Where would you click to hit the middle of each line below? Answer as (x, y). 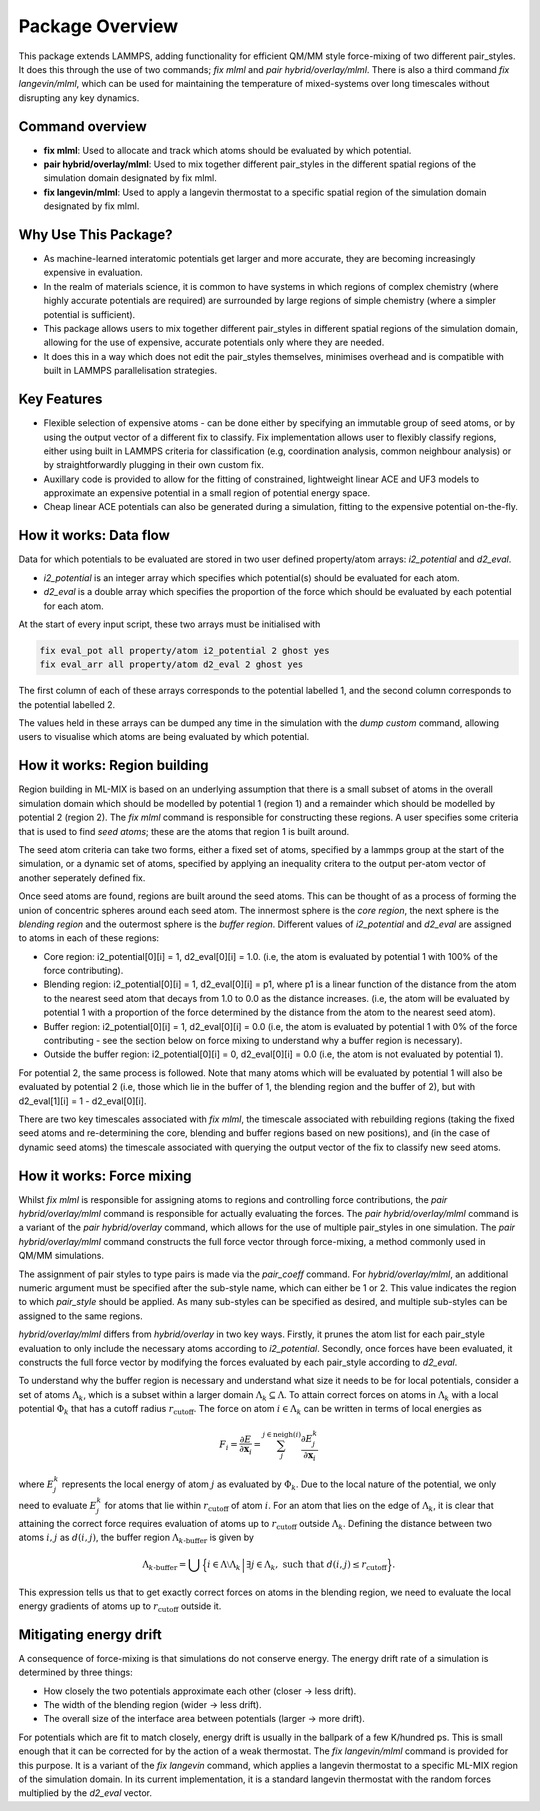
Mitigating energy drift (90, 1634)
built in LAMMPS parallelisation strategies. (130, 371)
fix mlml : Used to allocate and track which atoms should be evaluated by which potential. (227, 150)
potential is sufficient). (89, 314)
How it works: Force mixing (105, 1175)
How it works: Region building (113, 765)
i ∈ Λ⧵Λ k (223, 1565)
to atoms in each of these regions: (89, 938)
